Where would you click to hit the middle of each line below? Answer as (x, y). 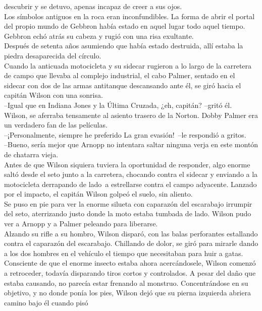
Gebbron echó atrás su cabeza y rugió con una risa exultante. (99, 36)
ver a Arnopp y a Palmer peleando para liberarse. (81, 224)
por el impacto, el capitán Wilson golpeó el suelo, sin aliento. (98, 194)
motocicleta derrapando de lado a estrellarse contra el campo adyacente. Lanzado (130, 184)
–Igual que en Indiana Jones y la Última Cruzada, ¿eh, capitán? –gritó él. (118, 105)
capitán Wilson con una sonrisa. (54, 95)
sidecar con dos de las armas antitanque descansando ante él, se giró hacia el (123, 85)
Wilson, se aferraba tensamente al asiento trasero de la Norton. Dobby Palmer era (131, 115)
